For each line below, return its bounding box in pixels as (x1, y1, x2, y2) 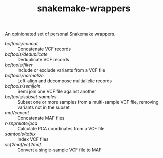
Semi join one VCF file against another (17, 88, 96, 95)
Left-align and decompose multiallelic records (17, 78, 112, 84)
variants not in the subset (17, 104, 70, 110)
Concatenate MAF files (17, 115, 65, 121)
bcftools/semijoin (5, 83, 41, 89)
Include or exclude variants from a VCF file (17, 67, 106, 73)
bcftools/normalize (5, 73, 44, 79)
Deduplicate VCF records (17, 57, 70, 63)
